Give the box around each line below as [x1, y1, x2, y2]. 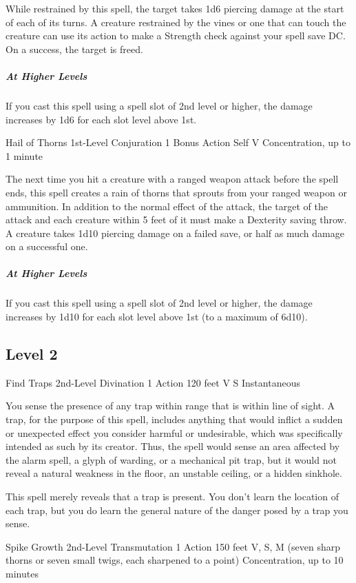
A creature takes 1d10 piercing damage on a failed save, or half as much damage [6, 225, 344, 240]
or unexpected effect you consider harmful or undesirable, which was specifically [6, 425, 343, 440]
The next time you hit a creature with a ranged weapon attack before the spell [6, 172, 339, 186]
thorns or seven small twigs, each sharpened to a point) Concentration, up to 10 [6, 553, 344, 567]
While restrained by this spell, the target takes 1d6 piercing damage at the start [6, 1, 344, 15]
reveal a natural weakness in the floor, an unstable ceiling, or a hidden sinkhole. [6, 466, 342, 480]
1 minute [6, 148, 43, 163]
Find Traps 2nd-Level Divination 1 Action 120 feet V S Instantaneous [6, 375, 300, 389]
